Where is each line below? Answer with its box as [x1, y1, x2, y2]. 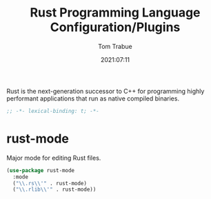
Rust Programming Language [30, 5, 201, 21]
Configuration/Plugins [50, 19, 181, 35]
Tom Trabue [98, 42, 132, 50]
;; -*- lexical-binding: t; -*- [6, 107, 99, 114]
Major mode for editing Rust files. [6, 154, 101, 162]
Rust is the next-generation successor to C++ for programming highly [6, 87, 205, 95]
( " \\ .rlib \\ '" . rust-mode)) [12, 186, 97, 193]
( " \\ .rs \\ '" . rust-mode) [12, 180, 88, 187]
